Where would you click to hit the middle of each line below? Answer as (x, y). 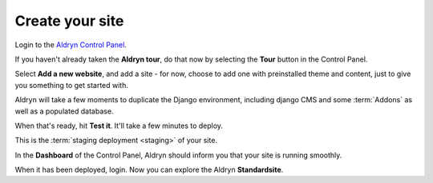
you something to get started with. (71, 85)
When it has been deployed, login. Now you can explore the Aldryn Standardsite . (149, 170)
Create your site (69, 21)
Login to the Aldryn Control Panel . (71, 45)
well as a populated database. (64, 111)
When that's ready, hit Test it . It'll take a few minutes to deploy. (119, 125)
